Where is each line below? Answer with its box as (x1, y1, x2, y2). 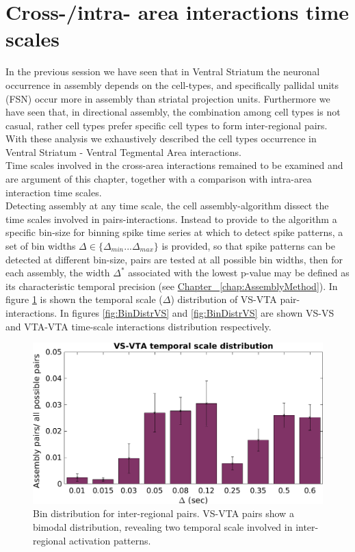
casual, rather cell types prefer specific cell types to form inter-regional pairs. (5, 118, 328, 132)
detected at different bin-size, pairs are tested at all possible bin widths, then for (5, 252, 343, 266)
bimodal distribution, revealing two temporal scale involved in (33, 519, 293, 534)
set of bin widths (5, 239, 76, 253)
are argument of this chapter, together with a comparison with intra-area (5, 172, 312, 186)
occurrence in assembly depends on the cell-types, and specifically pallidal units (5, 77, 339, 92)
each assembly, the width (5, 265, 110, 280)
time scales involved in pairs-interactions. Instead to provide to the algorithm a (5, 211, 337, 226)
